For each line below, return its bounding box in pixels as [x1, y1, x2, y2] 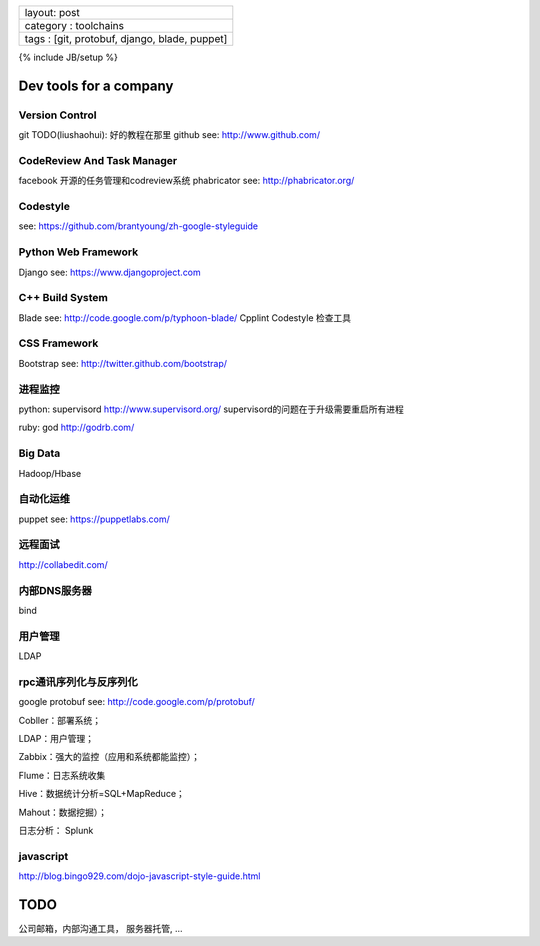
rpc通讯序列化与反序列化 [18, 675, 139, 689]
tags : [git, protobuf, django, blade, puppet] [24, 32, 228, 45]
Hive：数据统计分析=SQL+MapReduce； [18, 788, 185, 800]
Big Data [18, 446, 61, 460]
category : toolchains [24, 19, 125, 32]
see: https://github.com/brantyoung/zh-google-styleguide [18, 220, 259, 232]
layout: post [24, 6, 80, 19]
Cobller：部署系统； [18, 714, 102, 726]
